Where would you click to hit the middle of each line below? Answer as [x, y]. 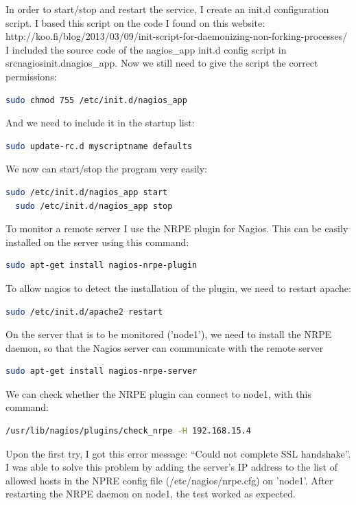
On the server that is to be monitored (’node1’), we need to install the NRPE [169, 334]
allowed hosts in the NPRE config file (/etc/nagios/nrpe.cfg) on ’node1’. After [169, 480]
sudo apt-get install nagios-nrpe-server [102, 371]
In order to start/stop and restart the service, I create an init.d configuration [167, 9]
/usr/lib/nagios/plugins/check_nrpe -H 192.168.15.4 [128, 431]
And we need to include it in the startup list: [100, 123]
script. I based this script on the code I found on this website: [135, 22]
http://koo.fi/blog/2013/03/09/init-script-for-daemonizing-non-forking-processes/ [177, 36]
